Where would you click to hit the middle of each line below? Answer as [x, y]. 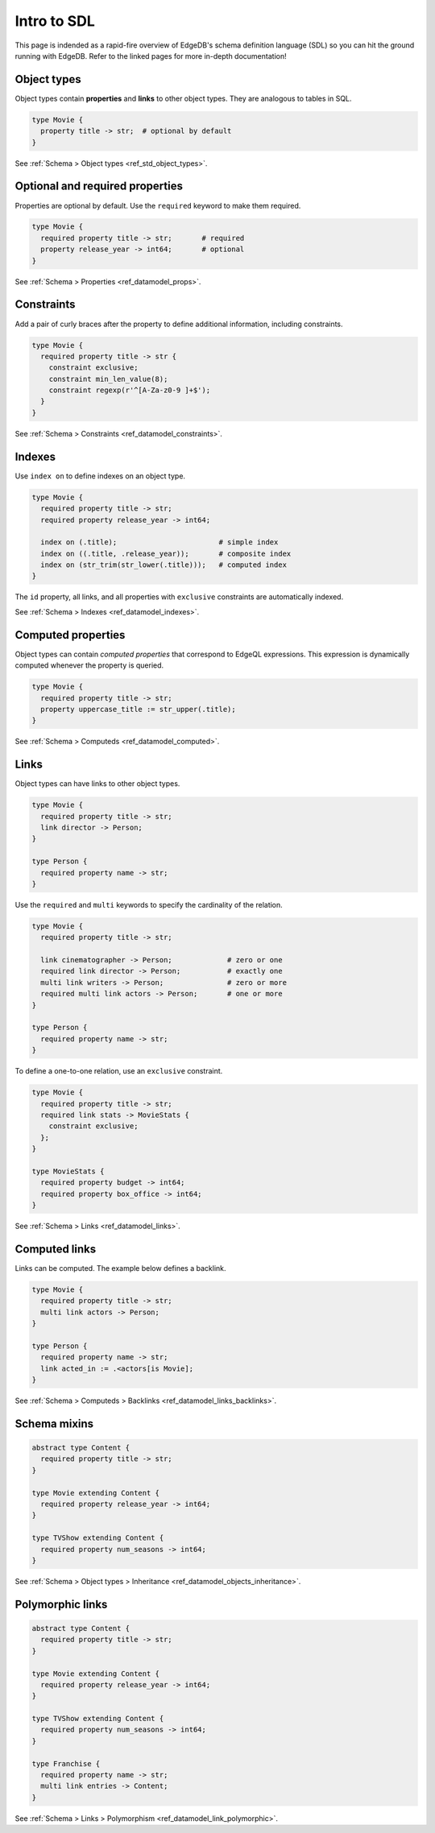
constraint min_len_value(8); [108, 379]
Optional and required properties [99, 186]
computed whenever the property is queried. [89, 665]
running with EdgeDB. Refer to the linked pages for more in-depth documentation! [151, 56]
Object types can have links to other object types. [97, 784]
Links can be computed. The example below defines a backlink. [120, 1268]
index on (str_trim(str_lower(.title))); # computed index [164, 565]
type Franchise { [66, 1763]
